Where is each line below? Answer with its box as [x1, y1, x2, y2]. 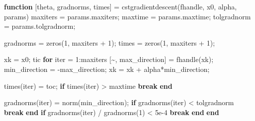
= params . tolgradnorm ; [4, 21, 76, 31]
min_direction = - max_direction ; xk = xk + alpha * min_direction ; [4, 63, 210, 74]
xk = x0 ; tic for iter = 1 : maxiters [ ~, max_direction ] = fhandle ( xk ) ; [4, 54, 214, 64]
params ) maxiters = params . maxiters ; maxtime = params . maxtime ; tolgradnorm [4, 11, 251, 21]
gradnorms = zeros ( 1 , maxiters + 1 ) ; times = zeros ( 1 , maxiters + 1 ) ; [4, 37, 215, 48]
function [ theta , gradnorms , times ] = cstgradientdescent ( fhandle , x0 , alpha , [4, 1, 237, 11]
